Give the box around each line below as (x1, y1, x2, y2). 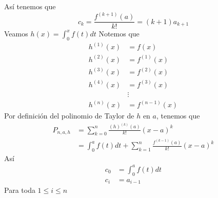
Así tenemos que (4, 1, 56, 11)
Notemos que (98, 28, 140, 39)
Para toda (4, 185, 35, 195)
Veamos (4, 28, 28, 39)
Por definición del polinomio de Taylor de (4, 110, 134, 121)
